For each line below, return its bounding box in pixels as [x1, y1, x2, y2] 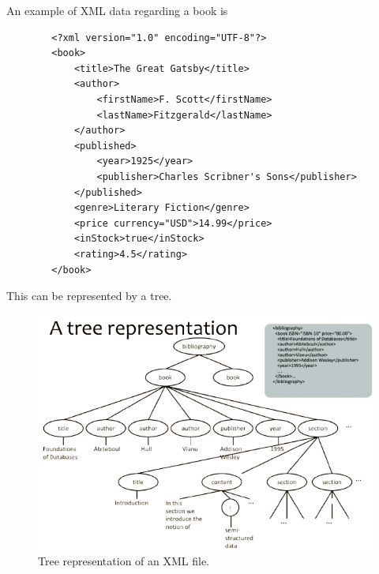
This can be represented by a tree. [6, 287, 172, 304]
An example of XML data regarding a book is [6, 2, 228, 18]
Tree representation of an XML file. [38, 553, 209, 569]
